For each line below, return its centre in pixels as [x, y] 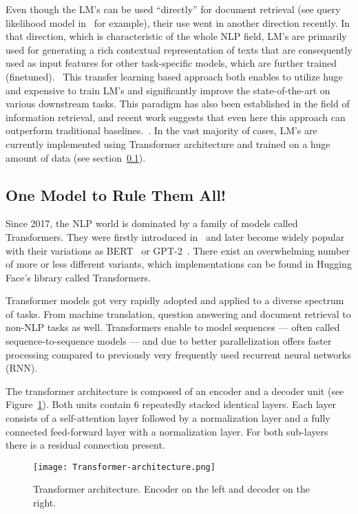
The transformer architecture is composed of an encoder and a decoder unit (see [175, 390]
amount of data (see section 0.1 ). [76, 157]
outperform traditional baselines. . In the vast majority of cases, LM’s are [161, 130]
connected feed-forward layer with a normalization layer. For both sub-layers [167, 431]
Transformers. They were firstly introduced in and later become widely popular [175, 236]
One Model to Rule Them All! [116, 194]
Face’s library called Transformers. [78, 277]
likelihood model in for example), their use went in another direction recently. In [178, 22]
